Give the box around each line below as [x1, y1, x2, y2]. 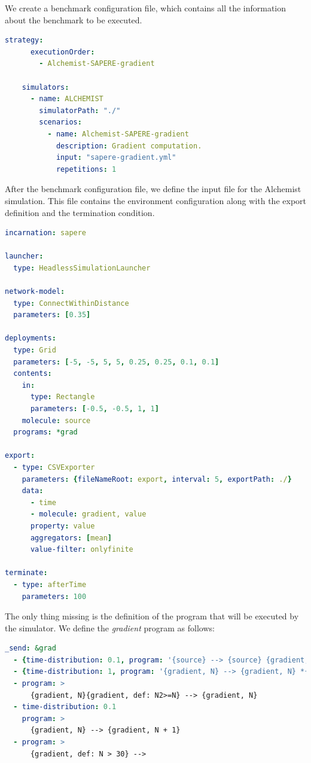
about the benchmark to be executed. [5, 13, 142, 26]
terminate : [5, 569, 48, 577]
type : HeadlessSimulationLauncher [13, 263, 151, 272]
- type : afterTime [13, 580, 87, 589]
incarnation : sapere [5, 229, 87, 238]
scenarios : [39, 118, 82, 127]
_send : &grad [5, 644, 56, 653]
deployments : [5, 334, 56, 343]
